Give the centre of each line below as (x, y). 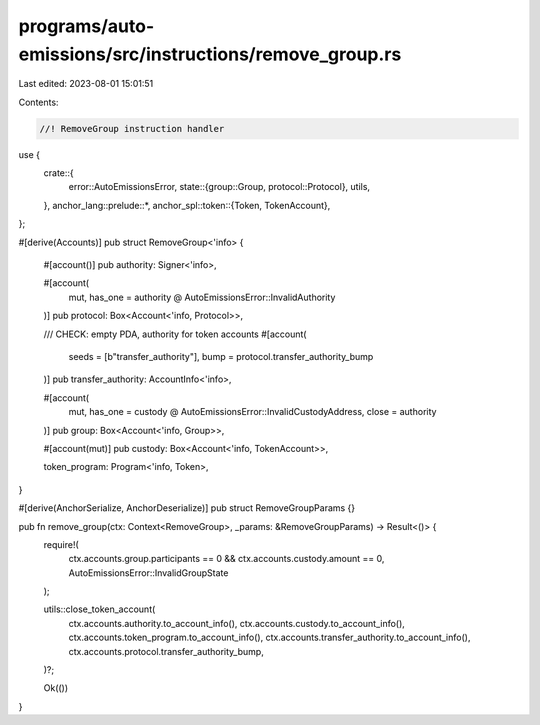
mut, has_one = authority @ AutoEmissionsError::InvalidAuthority (202, 297)
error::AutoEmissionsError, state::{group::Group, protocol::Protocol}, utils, (219, 187)
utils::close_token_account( (99, 609)
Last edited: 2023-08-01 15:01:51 (86, 84)
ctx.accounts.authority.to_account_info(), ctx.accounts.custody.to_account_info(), (236, 623)
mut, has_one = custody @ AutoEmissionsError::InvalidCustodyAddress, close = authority (252, 412)
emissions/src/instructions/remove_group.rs (210, 54)
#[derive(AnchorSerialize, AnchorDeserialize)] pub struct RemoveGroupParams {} (187, 508)
